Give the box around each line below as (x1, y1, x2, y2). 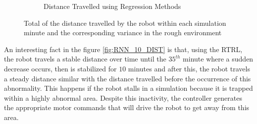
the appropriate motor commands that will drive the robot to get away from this (4, 102, 250, 113)
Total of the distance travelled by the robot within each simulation (24, 17, 226, 28)
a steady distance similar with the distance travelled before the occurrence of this (4, 73, 251, 83)
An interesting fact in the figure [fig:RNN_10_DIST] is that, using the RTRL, (4, 44, 243, 54)
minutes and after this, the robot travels (128, 63, 250, 73)
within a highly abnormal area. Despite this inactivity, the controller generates (4, 92, 242, 103)
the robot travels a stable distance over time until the (4, 54, 166, 64)
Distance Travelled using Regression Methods (44, 1, 181, 11)
